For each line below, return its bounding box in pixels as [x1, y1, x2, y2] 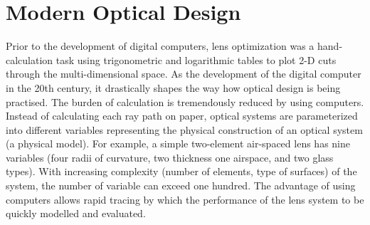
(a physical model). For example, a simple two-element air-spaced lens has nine [6, 136, 350, 151]
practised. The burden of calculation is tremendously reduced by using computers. [6, 94, 364, 109]
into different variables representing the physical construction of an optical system [6, 122, 363, 137]
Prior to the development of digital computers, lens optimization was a [6, 38, 314, 53]
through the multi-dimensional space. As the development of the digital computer [6, 66, 361, 81]
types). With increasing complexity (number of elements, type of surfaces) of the [6, 164, 357, 179]
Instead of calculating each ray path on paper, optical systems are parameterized [6, 108, 358, 123]
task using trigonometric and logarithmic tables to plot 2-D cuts [55, 52, 337, 67]
